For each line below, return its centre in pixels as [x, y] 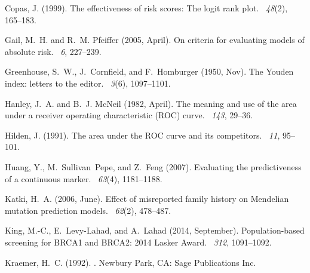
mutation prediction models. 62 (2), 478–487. [88, 210]
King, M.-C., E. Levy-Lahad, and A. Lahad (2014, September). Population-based [155, 230]
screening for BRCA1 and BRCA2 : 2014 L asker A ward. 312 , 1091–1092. [138, 242]
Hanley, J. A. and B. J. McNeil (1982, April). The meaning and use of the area [151, 103]
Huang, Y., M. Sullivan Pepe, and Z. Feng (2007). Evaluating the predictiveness [153, 166]
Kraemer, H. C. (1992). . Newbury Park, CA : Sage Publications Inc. [131, 262]
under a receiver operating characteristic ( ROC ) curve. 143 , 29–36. [129, 115]
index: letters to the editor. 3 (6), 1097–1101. [88, 83]
